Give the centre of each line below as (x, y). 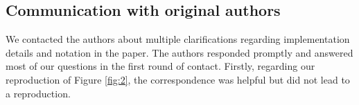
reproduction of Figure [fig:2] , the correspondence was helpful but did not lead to (178, 79)
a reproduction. (38, 93)
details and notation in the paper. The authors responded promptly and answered (179, 52)
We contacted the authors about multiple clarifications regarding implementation (178, 39)
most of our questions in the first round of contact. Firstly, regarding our (160, 66)
